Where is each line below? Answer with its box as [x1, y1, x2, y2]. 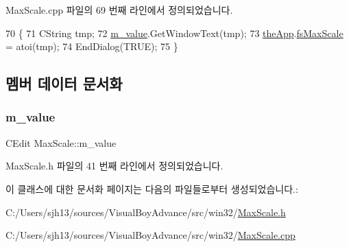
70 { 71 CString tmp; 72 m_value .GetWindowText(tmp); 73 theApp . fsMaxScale [5, 25, 344, 40]
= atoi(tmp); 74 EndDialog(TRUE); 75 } [5, 39, 178, 54]
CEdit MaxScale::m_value [5, 135, 117, 150]
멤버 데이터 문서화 [5, 73, 123, 94]
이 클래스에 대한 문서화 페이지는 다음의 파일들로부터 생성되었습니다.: [5, 181, 298, 196]
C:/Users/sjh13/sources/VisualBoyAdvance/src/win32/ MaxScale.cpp [5, 228, 296, 242]
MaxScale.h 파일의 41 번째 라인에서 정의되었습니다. [5, 158, 224, 173]
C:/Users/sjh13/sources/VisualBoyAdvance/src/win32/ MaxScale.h [5, 204, 286, 219]
